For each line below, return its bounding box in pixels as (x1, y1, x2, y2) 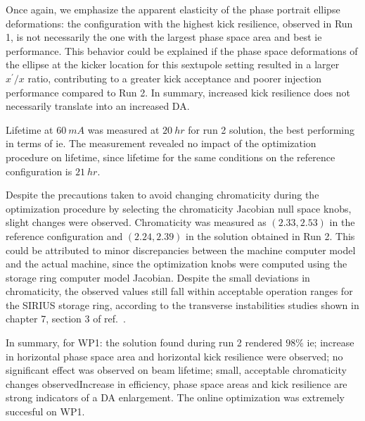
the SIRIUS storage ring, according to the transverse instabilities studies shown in (6, 297, 359, 312)
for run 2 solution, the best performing (188, 122, 354, 137)
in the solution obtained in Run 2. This (186, 228, 355, 243)
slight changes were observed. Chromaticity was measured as (6, 215, 267, 230)
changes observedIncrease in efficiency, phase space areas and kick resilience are (6, 376, 347, 391)
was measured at (87, 122, 160, 137)
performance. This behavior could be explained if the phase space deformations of (6, 43, 358, 58)
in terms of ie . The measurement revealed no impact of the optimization (6, 136, 316, 151)
